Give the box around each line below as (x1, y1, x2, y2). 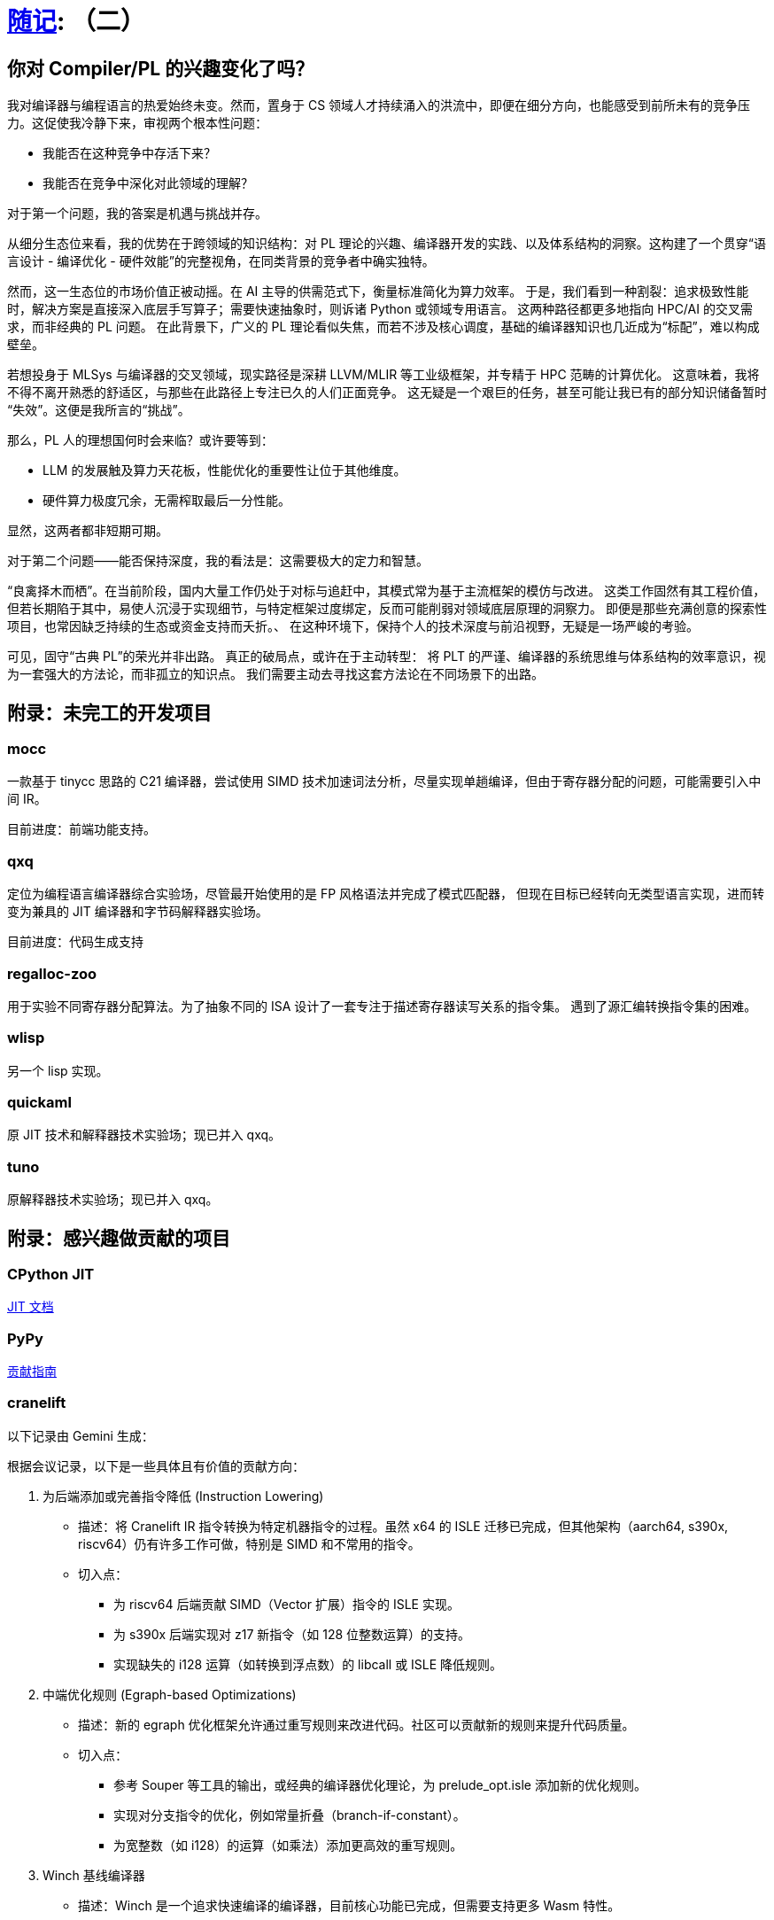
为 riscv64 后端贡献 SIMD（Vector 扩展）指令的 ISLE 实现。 (113, 1596, 460, 1612)
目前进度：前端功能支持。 (7, 821, 156, 837)
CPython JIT (7, 1264, 95, 1283)
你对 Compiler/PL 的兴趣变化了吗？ (7, 57, 314, 80)
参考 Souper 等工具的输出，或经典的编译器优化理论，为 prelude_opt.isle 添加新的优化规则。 (113, 1776, 646, 1792)
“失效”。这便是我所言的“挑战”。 (7, 402, 190, 418)
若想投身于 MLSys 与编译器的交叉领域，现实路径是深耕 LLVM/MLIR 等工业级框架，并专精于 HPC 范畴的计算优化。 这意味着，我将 (7, 367, 760, 383)
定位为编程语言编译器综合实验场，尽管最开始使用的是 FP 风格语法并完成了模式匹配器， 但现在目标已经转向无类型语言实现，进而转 (7, 886, 765, 902)
